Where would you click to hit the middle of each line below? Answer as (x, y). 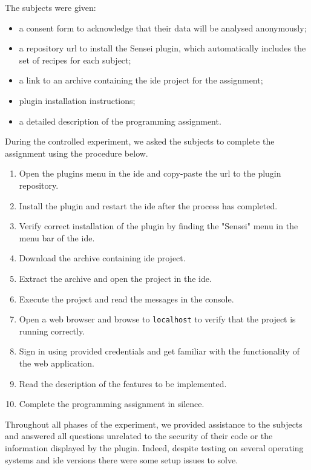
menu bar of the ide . (57, 237)
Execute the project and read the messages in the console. (126, 299)
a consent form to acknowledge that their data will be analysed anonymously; (163, 28)
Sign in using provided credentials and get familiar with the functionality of (159, 351)
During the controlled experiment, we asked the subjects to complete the (140, 141)
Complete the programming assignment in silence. (112, 404)
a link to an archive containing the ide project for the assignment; (141, 80)
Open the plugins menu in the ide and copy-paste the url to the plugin (150, 173)
